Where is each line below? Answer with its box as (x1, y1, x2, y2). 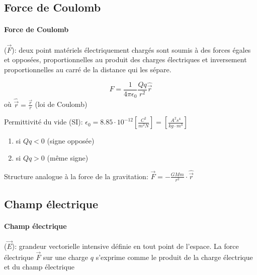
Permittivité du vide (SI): (4, 116, 83, 127)
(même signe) (47, 152, 89, 163)
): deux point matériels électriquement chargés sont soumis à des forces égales (12, 44, 251, 55)
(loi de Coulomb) (35, 99, 88, 109)
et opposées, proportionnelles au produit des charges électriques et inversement (4, 54, 247, 65)
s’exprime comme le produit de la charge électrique (96, 251, 253, 262)
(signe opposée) (47, 135, 95, 146)
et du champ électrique (4, 261, 75, 272)
